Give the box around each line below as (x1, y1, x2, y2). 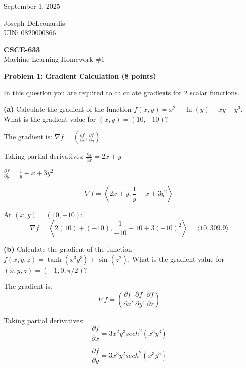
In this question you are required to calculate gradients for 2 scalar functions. (4, 87, 240, 97)
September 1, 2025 (4, 1, 60, 11)
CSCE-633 (4, 44, 40, 54)
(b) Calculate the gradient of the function (4, 244, 132, 254)
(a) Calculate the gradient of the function (4, 104, 132, 114)
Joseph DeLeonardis (4, 17, 65, 28)
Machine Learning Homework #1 (4, 54, 105, 64)
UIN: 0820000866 (4, 27, 56, 38)
